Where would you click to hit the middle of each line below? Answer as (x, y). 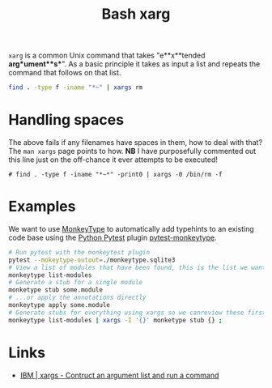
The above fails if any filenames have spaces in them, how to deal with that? (136, 142)
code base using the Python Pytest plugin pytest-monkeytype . (113, 237)
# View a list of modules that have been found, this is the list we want (137, 267)
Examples (42, 207)
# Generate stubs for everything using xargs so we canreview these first (137, 313)
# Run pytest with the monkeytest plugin (79, 252)
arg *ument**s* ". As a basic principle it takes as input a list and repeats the (134, 64)
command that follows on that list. (65, 73)
